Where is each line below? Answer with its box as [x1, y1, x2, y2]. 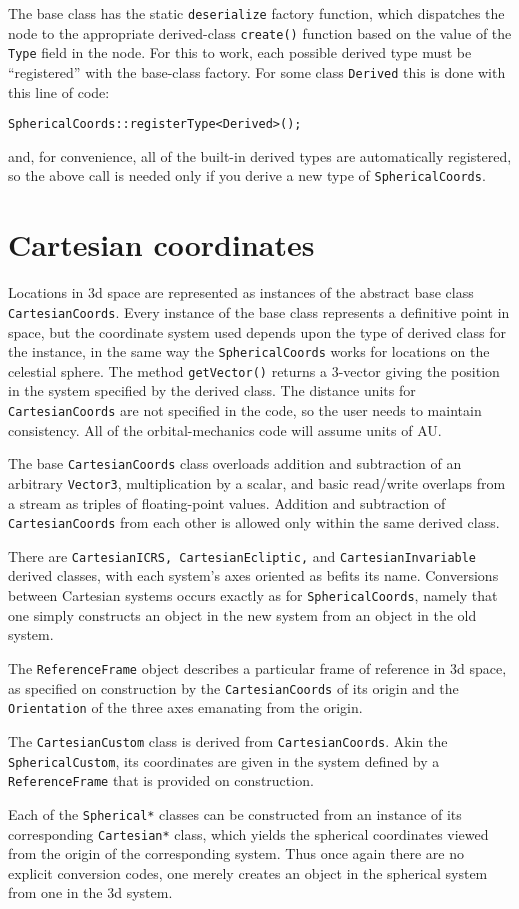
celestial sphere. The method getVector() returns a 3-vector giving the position [8, 360, 500, 381]
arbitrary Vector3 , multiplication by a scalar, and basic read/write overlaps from [8, 472, 506, 493]
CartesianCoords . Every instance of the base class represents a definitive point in [8, 301, 510, 322]
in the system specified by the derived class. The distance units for [8, 380, 416, 401]
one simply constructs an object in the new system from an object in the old [8, 604, 477, 625]
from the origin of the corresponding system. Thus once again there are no [8, 843, 464, 864]
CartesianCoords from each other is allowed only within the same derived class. [8, 512, 500, 533]
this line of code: [8, 81, 110, 102]
